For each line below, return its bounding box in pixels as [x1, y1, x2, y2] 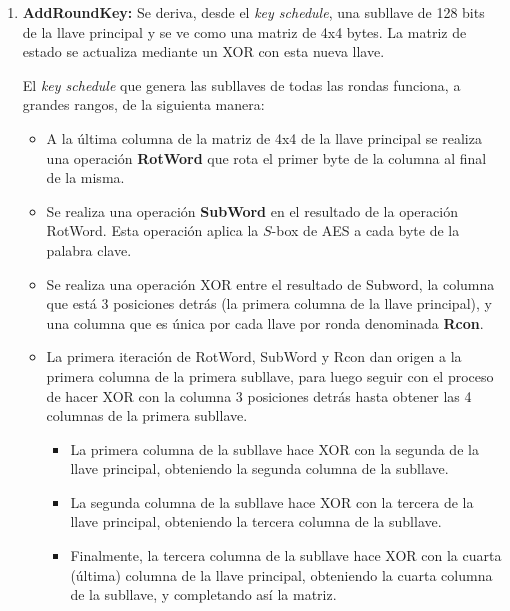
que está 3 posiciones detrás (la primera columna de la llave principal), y [46, 293, 492, 314]
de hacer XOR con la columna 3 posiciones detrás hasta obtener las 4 [46, 385, 472, 406]
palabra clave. [46, 239, 132, 260]
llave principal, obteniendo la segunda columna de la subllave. [70, 458, 449, 479]
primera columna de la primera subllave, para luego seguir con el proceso [46, 365, 494, 386]
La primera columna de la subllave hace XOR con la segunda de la [70, 438, 479, 459]
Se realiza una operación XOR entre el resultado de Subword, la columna [46, 273, 495, 294]
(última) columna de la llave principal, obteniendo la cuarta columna [70, 564, 493, 585]
